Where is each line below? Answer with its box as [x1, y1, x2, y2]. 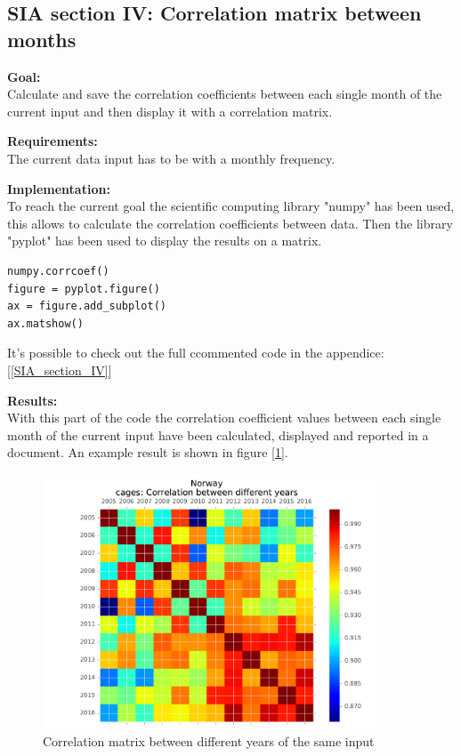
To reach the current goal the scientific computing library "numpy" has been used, [7, 197, 455, 215]
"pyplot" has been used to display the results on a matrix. [7, 231, 322, 250]
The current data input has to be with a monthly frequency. [7, 149, 336, 167]
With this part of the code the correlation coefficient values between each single [7, 408, 441, 427]
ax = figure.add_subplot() [7, 300, 166, 313]
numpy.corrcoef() [7, 264, 109, 277]
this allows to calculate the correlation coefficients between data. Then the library [7, 213, 453, 232]
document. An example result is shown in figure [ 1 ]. [7, 443, 288, 462]
